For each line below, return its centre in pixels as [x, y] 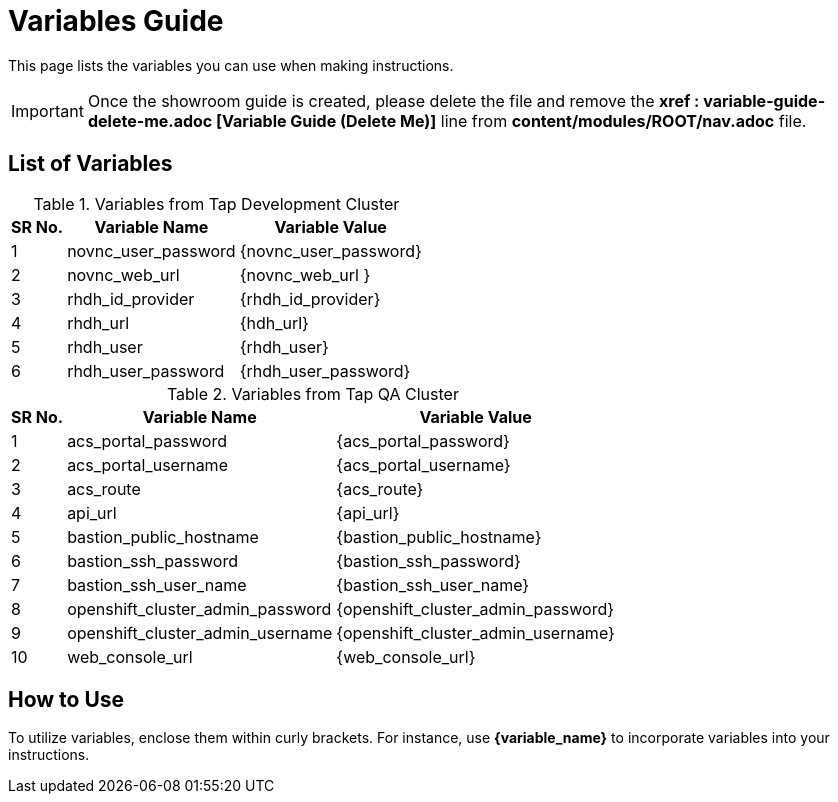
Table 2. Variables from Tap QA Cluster [312, 393]
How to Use [66, 700]
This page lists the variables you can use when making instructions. [231, 65]
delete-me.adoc [150, 120]
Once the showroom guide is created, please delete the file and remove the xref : [393, 100]
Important [47, 110]
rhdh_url [98, 322]
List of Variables [90, 164]
